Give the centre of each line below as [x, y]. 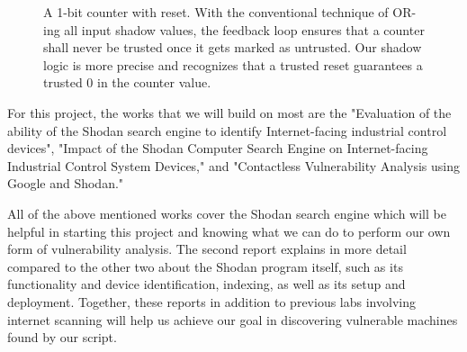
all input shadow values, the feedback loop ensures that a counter [244, 29]
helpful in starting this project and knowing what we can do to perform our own [229, 231]
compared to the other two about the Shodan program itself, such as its [205, 266]
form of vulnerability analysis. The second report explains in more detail [207, 249]
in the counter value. [154, 82]
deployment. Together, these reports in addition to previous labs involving [211, 301]
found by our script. [62, 337]
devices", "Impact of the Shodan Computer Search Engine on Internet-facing [218, 148]
